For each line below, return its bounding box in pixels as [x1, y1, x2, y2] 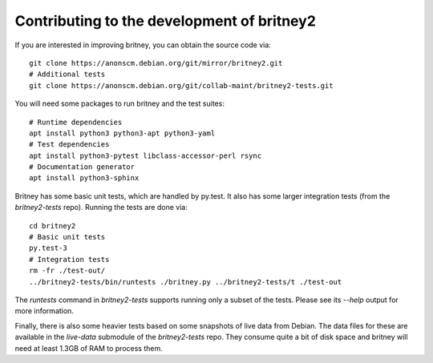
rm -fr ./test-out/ [29, 266, 106, 276]
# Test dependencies [29, 140, 110, 149]
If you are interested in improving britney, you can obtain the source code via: [14, 40, 272, 50]
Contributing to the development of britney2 [14, 12, 317, 30]
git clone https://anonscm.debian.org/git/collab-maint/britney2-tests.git [29, 81, 334, 90]
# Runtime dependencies [29, 117, 123, 127]
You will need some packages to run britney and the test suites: [14, 99, 225, 108]
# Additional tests [29, 70, 106, 79]
